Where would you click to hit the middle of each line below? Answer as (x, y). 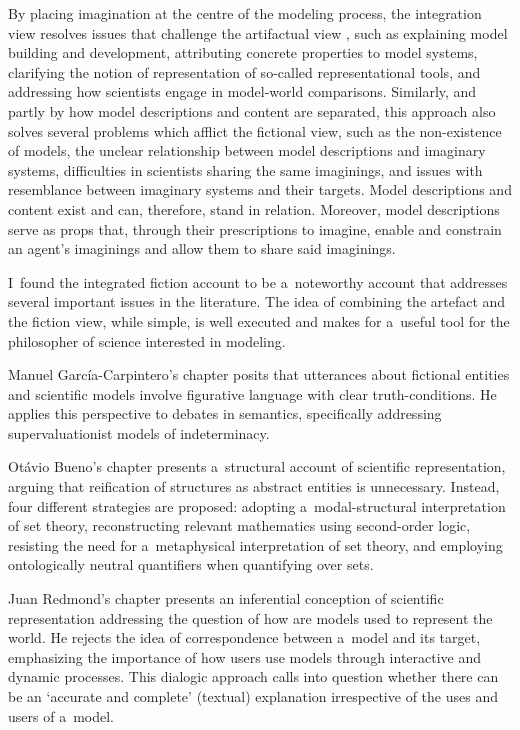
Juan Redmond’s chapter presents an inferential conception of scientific (226, 598)
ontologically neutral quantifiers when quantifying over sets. (191, 564)
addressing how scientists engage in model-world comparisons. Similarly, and (242, 91)
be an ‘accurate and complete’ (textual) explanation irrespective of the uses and (253, 696)
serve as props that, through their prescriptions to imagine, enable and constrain (255, 228)
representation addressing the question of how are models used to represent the (250, 617)
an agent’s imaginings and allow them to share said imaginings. (202, 248)
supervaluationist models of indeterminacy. (139, 432)
